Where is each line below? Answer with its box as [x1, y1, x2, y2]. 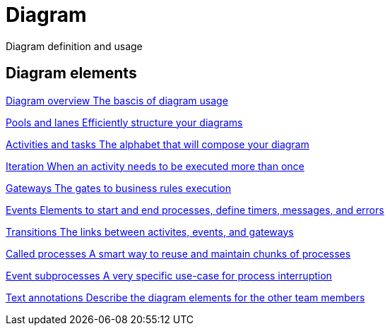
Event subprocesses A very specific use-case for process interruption [6, 269, 332, 282]
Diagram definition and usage [6, 40, 143, 52]
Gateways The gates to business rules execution [6, 181, 231, 194]
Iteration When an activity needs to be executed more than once [6, 160, 305, 172]
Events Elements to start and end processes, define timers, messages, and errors [6, 203, 384, 216]
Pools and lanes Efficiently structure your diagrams [6, 116, 243, 128]
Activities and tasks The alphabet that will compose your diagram [6, 138, 309, 150]
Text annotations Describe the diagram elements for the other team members [6, 291, 365, 303]
